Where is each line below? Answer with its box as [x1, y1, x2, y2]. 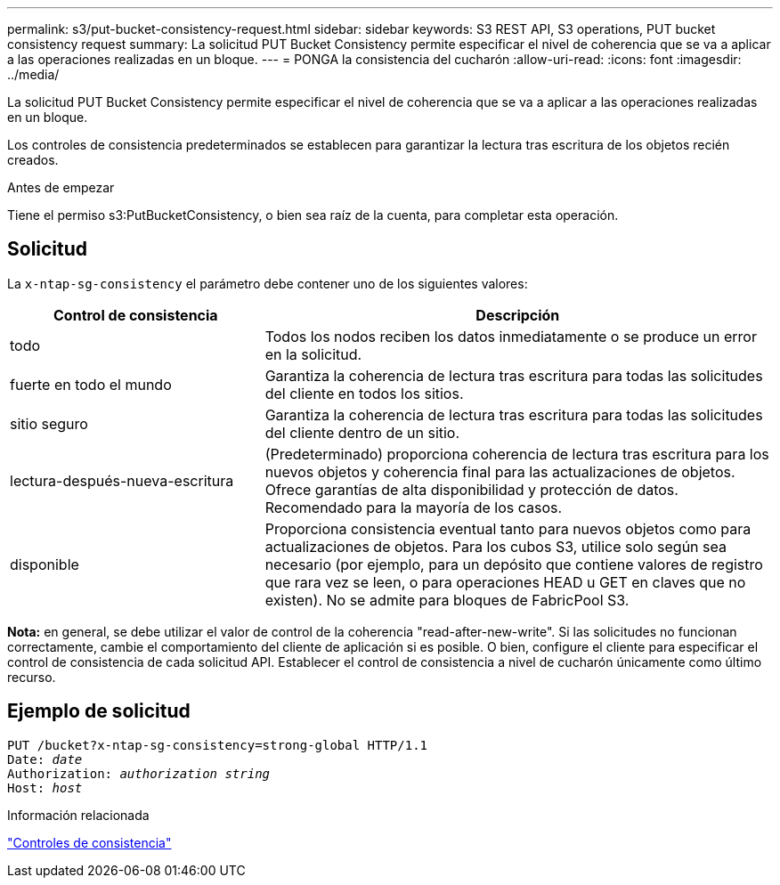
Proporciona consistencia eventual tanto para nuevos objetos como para [264, 519, 752, 538]
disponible [10, 555, 79, 573]
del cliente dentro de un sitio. [264, 423, 460, 442]
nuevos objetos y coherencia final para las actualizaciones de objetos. [264, 462, 735, 481]
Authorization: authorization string [7, 766, 271, 781]
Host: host [7, 780, 83, 795]
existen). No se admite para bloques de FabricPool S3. [264, 590, 630, 609]
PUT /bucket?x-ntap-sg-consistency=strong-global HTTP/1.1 [7, 737, 428, 752]
